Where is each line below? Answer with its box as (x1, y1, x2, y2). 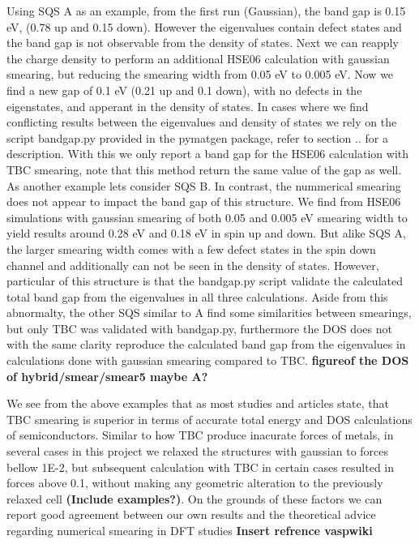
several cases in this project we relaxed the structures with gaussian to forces (6, 443, 389, 460)
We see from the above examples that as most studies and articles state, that (6, 395, 389, 412)
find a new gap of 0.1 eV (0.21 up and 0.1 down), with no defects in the (6, 81, 362, 98)
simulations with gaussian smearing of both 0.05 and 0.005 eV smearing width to (6, 208, 408, 225)
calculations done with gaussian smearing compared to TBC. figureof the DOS (6, 352, 409, 369)
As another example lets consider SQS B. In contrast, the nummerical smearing (6, 177, 401, 194)
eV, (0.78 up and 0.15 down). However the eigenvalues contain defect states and (6, 18, 402, 35)
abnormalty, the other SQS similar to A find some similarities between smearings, (6, 304, 412, 321)
